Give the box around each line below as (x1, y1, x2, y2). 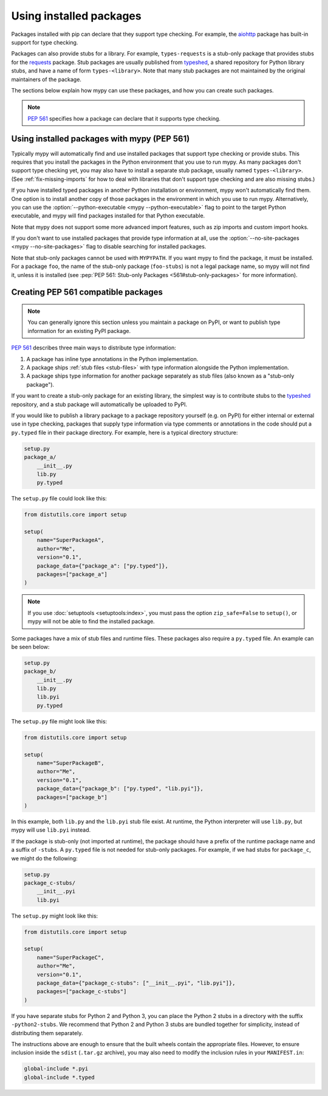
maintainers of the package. (11, 76, 82, 83)
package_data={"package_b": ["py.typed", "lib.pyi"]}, (36, 785, 203, 792)
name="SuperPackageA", (36, 536, 104, 544)
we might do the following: (11, 854, 78, 862)
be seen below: (11, 643, 50, 650)
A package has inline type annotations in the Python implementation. (26, 355, 199, 362)
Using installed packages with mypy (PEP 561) (11, 134, 190, 144)
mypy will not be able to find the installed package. (27, 618, 155, 625)
